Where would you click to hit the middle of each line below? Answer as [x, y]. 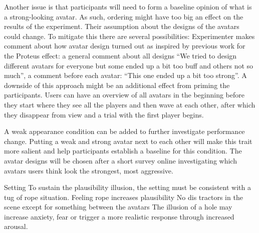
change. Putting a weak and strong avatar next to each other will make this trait [128, 141]
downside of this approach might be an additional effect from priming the [117, 85]
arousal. [16, 226]
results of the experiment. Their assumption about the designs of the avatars [122, 26]
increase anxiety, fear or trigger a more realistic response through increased [119, 216]
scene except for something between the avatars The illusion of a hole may [118, 207]
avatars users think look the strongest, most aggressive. [89, 170]
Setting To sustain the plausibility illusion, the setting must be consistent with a [127, 187]
